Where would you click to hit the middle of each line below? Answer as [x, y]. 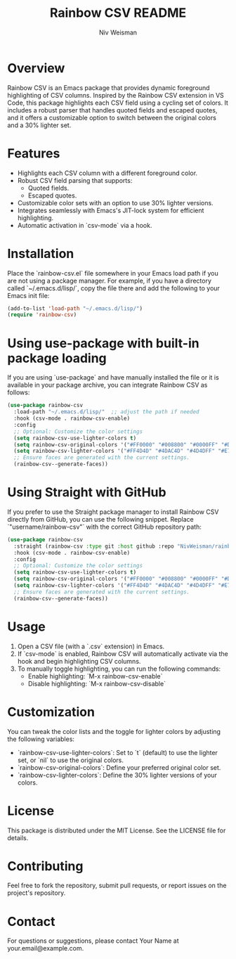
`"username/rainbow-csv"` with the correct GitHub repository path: [104, 527]
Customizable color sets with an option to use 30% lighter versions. [115, 202]
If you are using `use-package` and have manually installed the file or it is [113, 378]
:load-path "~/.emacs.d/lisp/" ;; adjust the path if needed [106, 412]
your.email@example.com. [46, 948]
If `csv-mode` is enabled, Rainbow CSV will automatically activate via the [123, 654]
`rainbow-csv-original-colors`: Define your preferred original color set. [119, 767]
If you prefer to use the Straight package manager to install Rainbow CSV [113, 512]
